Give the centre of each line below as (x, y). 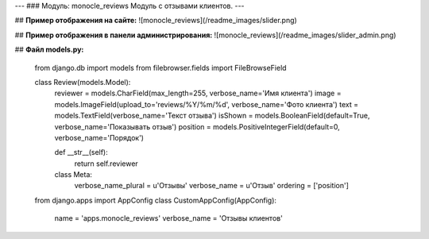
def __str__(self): (81, 152)
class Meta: (73, 175)
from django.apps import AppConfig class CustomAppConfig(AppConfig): (156, 200)
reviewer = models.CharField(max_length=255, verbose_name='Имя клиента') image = (198, 93)
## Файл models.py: (49, 50)
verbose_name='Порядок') (99, 137)
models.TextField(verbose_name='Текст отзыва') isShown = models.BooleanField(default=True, (212, 116)
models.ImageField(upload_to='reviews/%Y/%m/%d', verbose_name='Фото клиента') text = (207, 104)
